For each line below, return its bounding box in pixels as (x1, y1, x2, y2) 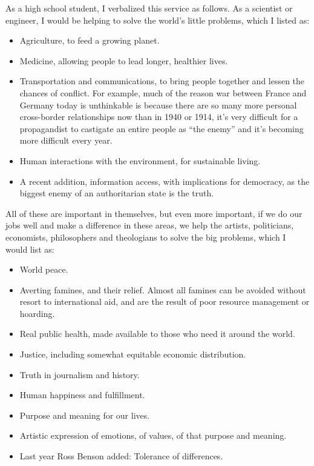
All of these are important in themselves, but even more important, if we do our (5, 207, 303, 219)
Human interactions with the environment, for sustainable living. (19, 154, 261, 167)
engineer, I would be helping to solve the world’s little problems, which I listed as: (5, 13, 310, 26)
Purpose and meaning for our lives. (19, 408, 150, 421)
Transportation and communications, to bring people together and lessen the (19, 75, 305, 87)
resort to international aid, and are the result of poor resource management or (19, 295, 310, 308)
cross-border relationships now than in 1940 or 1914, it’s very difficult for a (19, 110, 298, 123)
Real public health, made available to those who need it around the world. (19, 327, 295, 340)
